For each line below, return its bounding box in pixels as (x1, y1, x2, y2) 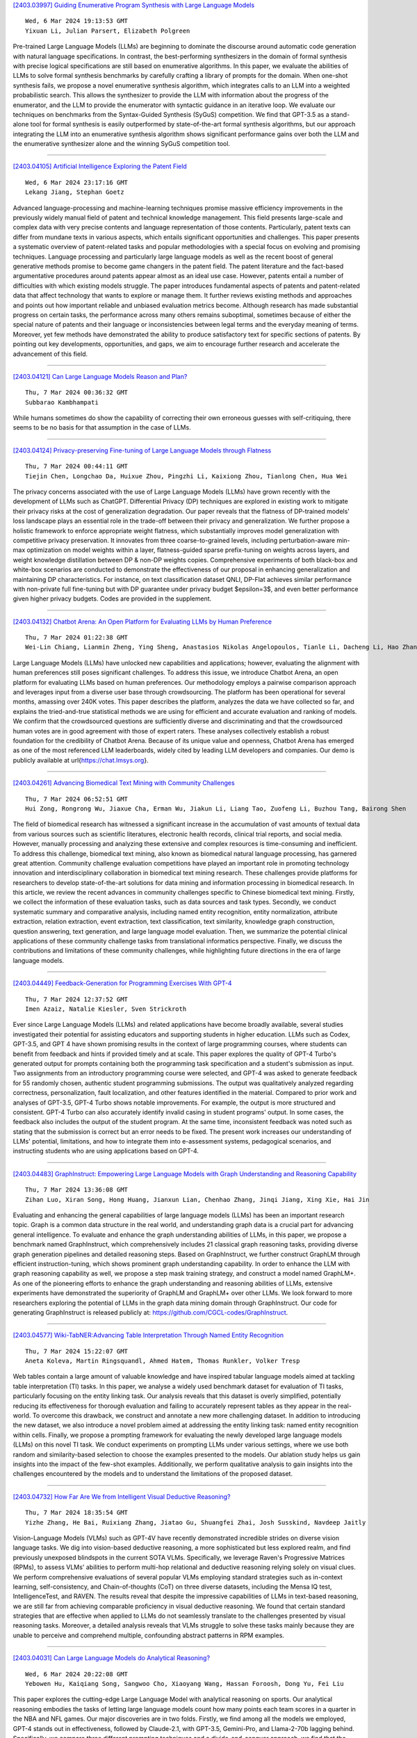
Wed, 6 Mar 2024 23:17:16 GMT (25, 178, 129, 186)
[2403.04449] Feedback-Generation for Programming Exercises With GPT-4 (13, 979, 232, 987)
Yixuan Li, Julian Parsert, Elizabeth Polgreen (25, 26, 190, 35)
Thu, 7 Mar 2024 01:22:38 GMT (25, 633, 129, 642)
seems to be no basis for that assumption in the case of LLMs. (13, 423, 191, 432)
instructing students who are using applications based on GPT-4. (13, 1147, 199, 1155)
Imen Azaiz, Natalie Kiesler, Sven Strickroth (25, 1005, 187, 1013)
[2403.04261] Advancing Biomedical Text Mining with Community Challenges (13, 779, 236, 787)
